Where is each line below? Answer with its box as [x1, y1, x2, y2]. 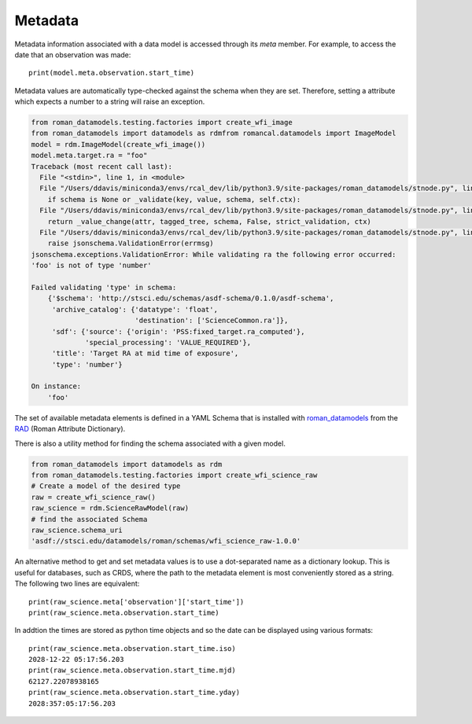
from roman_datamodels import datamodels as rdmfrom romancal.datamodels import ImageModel [31, 129, 396, 138]
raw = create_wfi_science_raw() [31, 492, 157, 502]
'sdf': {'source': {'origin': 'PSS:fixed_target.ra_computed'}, [51, 327, 305, 336]
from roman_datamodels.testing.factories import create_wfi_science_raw [31, 471, 318, 480]
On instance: [31, 382, 82, 391]
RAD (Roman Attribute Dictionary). [14, 424, 126, 434]
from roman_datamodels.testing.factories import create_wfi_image [31, 118, 293, 127]
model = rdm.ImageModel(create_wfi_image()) [31, 140, 206, 149]
